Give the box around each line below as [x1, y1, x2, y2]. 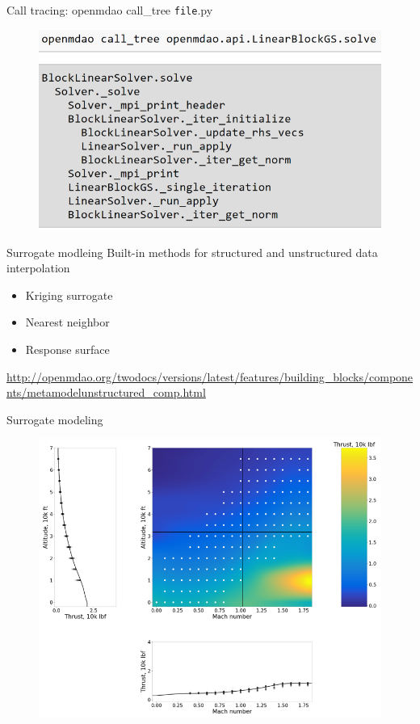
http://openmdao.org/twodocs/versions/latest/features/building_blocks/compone [6, 368, 414, 385]
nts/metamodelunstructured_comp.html [6, 384, 206, 401]
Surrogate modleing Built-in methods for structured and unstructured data [6, 243, 378, 260]
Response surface [25, 340, 110, 357]
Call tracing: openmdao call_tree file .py [6, 2, 213, 18]
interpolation [6, 259, 70, 276]
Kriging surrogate [25, 286, 113, 303]
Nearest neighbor [25, 314, 110, 330]
